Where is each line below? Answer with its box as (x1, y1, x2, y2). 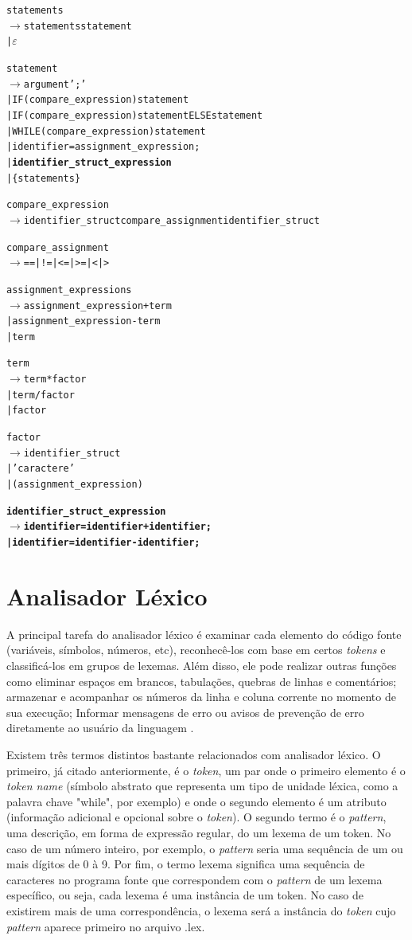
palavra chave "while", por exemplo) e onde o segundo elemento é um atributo (6, 793, 387, 809)
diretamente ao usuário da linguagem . (6, 719, 194, 736)
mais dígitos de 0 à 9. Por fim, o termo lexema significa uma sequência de (6, 856, 365, 872)
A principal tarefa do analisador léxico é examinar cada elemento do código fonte (6, 625, 402, 642)
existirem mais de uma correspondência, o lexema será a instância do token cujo (6, 902, 396, 918)
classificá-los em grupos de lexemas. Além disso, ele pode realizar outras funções (6, 657, 397, 673)
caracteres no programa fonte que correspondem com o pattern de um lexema (6, 871, 383, 887)
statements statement (23, 20, 132, 32)
